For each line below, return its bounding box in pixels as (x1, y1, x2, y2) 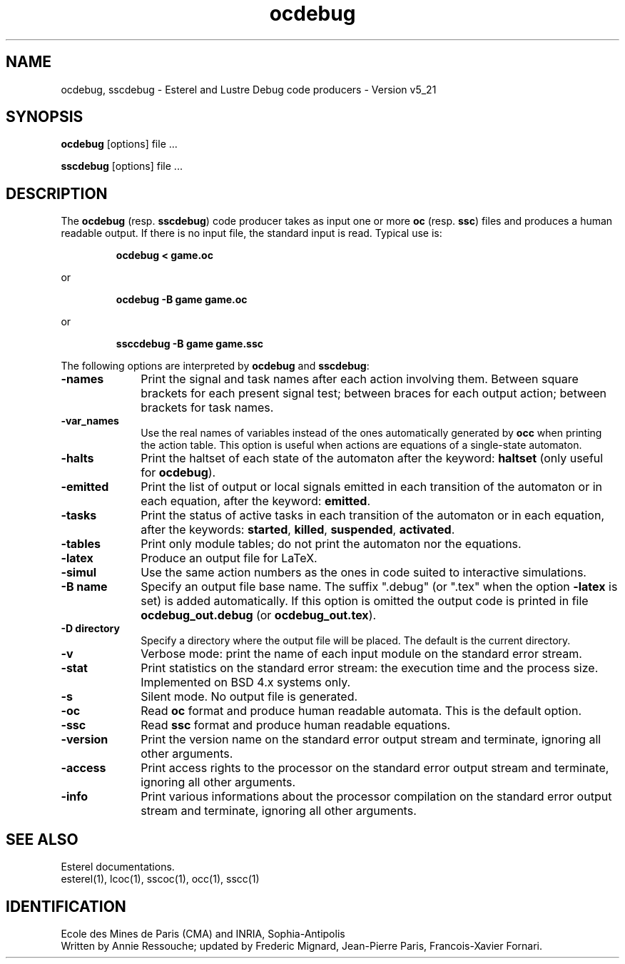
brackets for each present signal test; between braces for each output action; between (141, 386, 607, 401)
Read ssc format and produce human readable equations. (141, 718, 451, 733)
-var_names (61, 415, 119, 427)
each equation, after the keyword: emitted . (141, 494, 370, 509)
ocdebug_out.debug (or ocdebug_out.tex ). (141, 608, 377, 623)
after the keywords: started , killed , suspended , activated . (141, 522, 455, 537)
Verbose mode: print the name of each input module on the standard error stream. (141, 646, 582, 661)
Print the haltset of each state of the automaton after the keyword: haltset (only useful (141, 451, 604, 466)
